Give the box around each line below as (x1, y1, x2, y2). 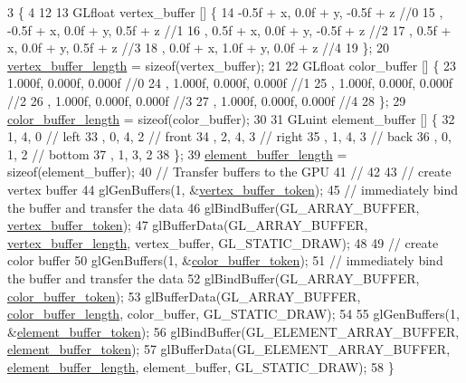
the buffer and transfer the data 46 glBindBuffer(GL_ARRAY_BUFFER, (7, 197, 420, 216)
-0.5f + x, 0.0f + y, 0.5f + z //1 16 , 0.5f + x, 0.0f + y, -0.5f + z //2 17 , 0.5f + (7, 20, 452, 39)
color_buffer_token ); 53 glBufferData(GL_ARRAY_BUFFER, (7, 286, 361, 305)
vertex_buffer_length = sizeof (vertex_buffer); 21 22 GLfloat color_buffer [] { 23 (7, 55, 457, 74)
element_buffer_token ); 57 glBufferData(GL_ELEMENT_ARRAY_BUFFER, (7, 340, 451, 359)
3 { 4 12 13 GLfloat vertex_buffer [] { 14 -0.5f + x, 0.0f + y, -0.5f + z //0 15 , (7, 3, 443, 21)
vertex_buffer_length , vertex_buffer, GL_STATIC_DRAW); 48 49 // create (7, 233, 439, 252)
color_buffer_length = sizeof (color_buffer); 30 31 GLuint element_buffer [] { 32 (7, 109, 455, 128)
